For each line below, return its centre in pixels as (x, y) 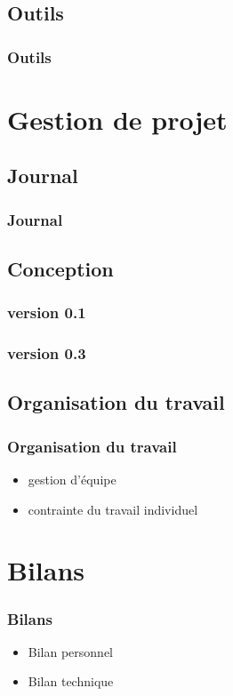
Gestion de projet (117, 119)
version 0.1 (47, 312)
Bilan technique (71, 681)
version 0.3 (47, 353)
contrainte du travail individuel (113, 509)
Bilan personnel (71, 651)
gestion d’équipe (72, 480)
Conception (60, 269)
